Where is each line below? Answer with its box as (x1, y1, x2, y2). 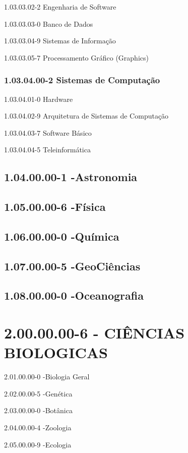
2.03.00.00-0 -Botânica (4, 405, 73, 416)
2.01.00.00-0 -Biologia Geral (4, 371, 90, 382)
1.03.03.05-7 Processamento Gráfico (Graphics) (4, 52, 149, 63)
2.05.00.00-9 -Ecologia (4, 439, 72, 449)
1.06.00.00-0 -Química (4, 228, 119, 244)
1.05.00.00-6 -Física (4, 199, 106, 214)
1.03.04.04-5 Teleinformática (4, 144, 91, 155)
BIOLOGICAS (4, 342, 108, 363)
